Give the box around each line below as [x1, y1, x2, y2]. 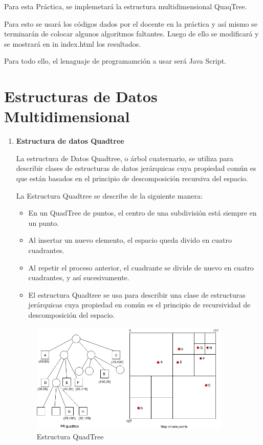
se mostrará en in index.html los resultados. [4, 38, 141, 49]
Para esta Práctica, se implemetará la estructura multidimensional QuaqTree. [4, 1, 247, 11]
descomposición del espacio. [28, 309, 115, 320]
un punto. [28, 217, 59, 228]
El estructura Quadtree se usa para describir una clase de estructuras [28, 289, 246, 300]
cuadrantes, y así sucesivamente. [28, 272, 129, 283]
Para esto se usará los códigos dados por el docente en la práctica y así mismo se [4, 18, 257, 29]
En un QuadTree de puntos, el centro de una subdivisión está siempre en [28, 207, 257, 218]
